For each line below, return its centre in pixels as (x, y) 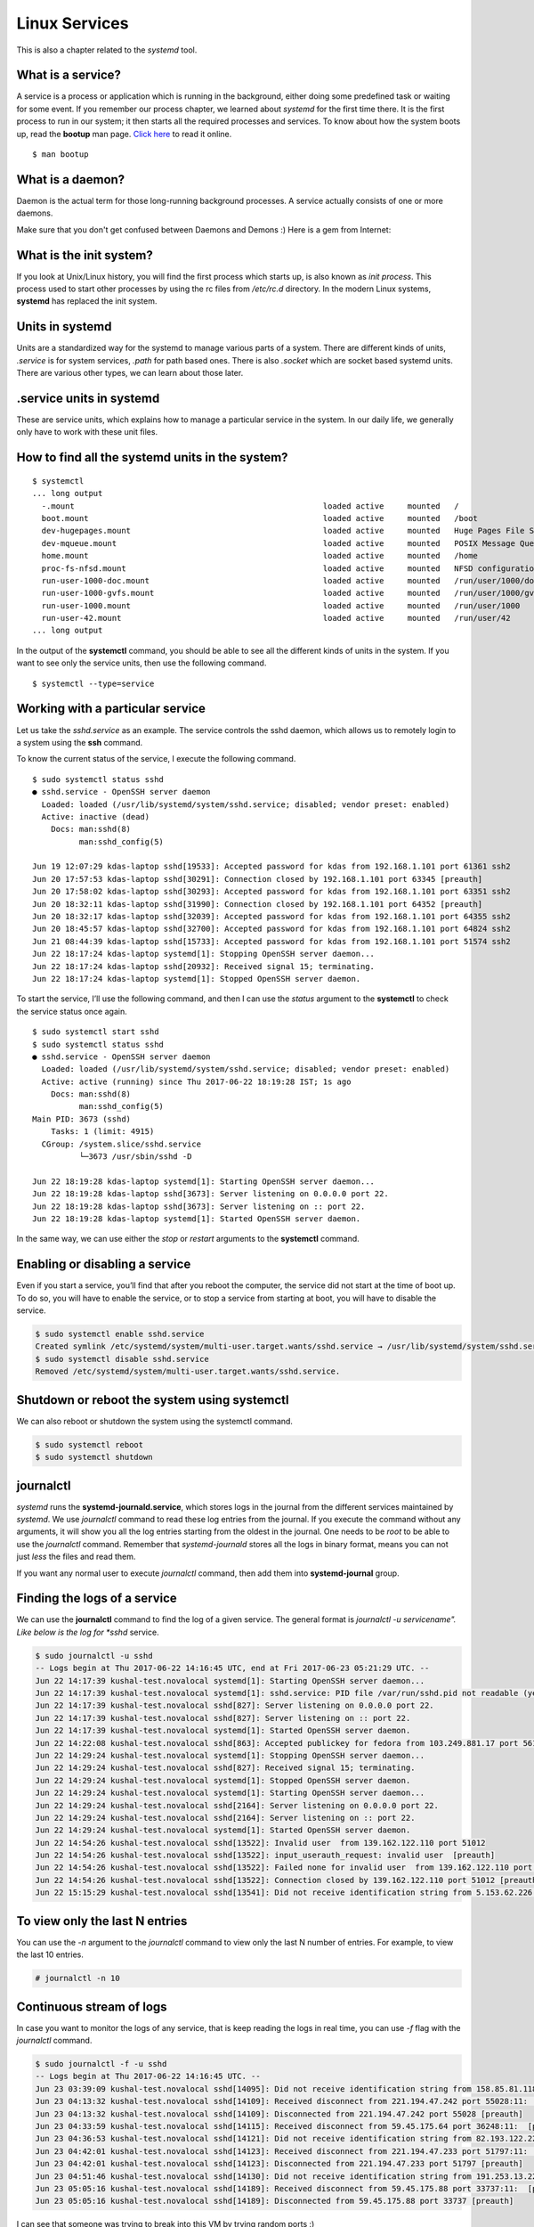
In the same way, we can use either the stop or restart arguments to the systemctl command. (188, 1239)
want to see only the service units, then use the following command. (142, 663)
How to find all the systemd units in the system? (152, 457)
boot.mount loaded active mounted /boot (259, 518)
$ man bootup (61, 155)
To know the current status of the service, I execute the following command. (156, 759)
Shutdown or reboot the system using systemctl (153, 1400)
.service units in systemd (88, 398)
